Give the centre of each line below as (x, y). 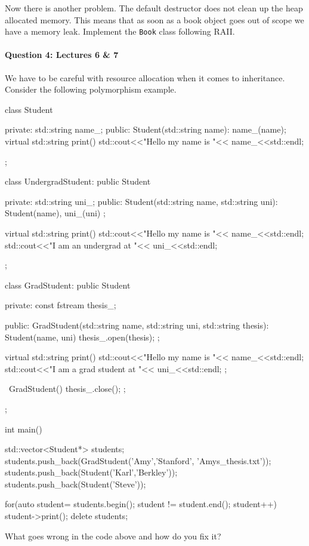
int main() (24, 429)
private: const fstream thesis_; (61, 305)
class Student (29, 109)
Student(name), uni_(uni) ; (55, 213)
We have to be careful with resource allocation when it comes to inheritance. (145, 77)
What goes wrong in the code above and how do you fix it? (113, 536)
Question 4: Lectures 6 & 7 (62, 55)
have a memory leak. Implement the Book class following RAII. (120, 31)
